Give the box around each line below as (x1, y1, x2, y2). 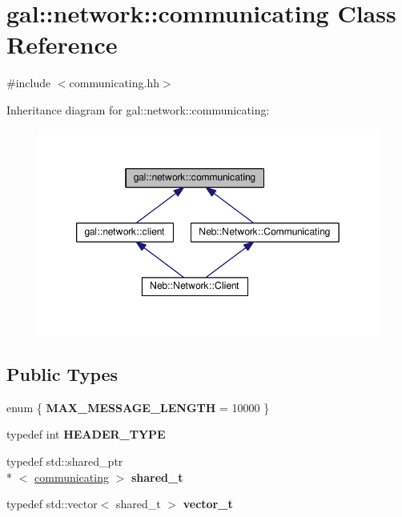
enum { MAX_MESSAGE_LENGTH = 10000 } (6, 399, 270, 415)
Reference (6, 28, 118, 61)
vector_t (183, 495, 233, 512)
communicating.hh (69, 74, 159, 91)
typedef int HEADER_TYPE (6, 426, 166, 443)
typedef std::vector (6, 495, 98, 512)
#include (6, 74, 51, 91)
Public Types (6, 361, 119, 386)
